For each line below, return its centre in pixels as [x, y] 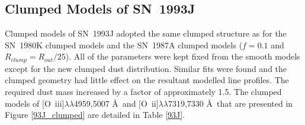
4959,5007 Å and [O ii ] [116, 103]
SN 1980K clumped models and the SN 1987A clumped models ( [124, 45]
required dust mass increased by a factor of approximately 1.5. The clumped [143, 92]
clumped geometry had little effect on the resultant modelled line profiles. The [147, 80]
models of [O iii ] [35, 103]
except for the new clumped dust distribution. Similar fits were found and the [146, 68]
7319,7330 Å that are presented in [230, 103]
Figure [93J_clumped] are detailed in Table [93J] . [95, 115]
